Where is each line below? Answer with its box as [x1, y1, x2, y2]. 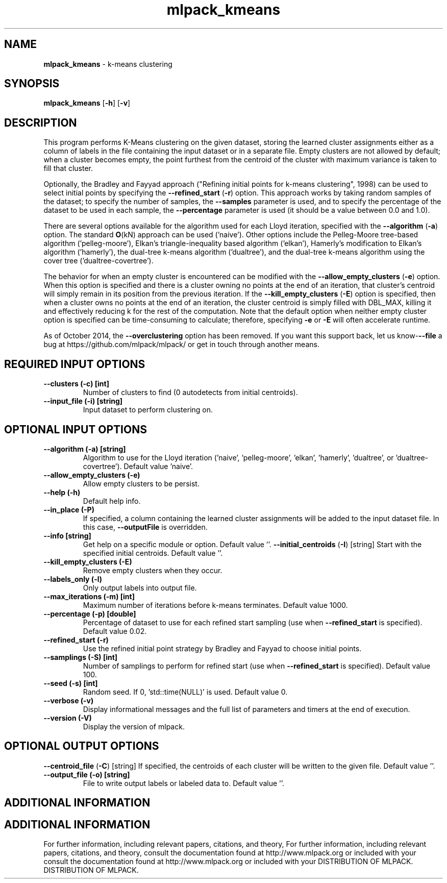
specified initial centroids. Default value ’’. [83, 548, 223, 557]
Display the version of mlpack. [83, 722, 185, 731]
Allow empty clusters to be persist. [83, 479, 200, 488]
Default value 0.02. [83, 626, 147, 635]
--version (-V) [43, 713, 92, 722]
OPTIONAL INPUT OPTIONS [4, 423, 147, 436]
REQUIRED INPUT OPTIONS [4, 357, 145, 371]
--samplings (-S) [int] [43, 652, 118, 661]
